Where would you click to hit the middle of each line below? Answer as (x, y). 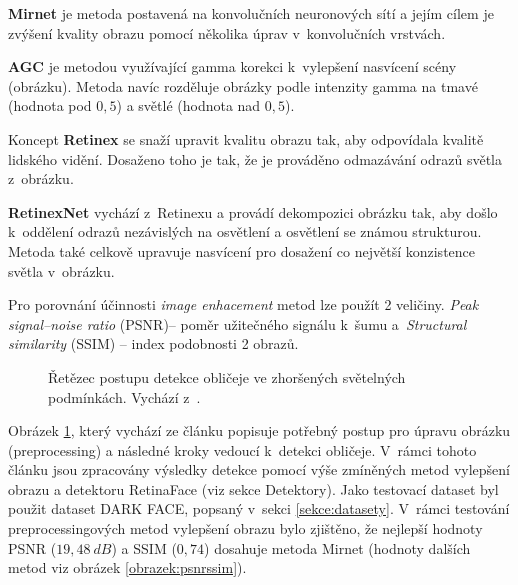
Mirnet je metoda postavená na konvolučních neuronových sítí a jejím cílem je (251, 13)
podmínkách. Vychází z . (124, 396)
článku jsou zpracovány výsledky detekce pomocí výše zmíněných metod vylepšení (259, 469)
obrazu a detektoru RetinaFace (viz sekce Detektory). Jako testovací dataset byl (253, 488)
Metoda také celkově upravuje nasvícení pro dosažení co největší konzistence (242, 250)
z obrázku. (41, 178)
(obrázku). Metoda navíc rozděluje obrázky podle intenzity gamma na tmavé (243, 85)
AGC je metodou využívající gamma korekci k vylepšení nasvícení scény (232, 66)
